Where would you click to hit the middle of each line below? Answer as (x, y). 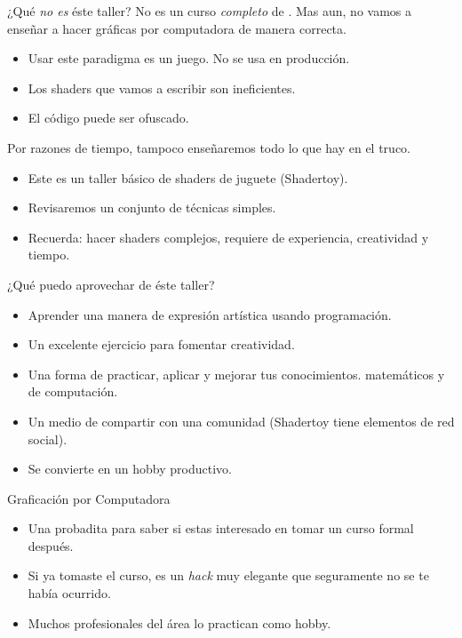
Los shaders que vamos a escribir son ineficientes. (162, 88)
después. (51, 545)
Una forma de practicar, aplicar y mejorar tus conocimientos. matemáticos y (236, 374)
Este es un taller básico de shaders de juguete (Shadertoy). (188, 177)
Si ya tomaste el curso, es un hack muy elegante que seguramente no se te (228, 575)
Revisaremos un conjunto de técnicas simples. (152, 207)
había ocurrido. (69, 593)
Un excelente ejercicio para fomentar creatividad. (161, 344)
